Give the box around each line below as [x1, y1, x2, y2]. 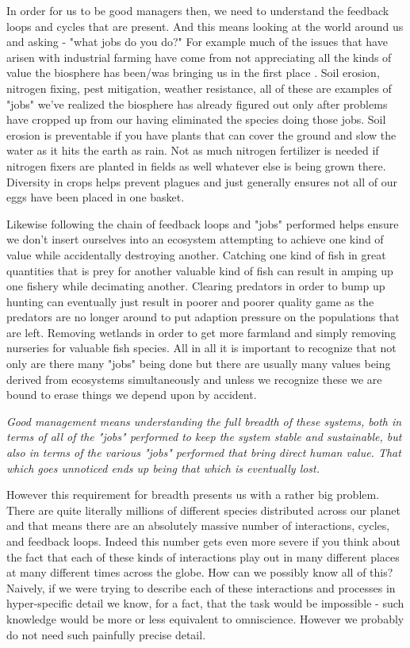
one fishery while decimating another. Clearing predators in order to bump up [6, 278, 385, 294]
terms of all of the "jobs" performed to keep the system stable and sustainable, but [6, 428, 402, 445]
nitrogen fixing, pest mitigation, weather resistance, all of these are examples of [6, 79, 392, 96]
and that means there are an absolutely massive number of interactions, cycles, [6, 517, 390, 534]
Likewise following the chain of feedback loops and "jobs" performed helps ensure [6, 215, 399, 232]
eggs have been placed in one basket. [6, 189, 185, 205]
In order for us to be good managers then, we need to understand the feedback [6, 2, 389, 18]
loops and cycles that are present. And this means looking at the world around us [6, 17, 404, 34]
